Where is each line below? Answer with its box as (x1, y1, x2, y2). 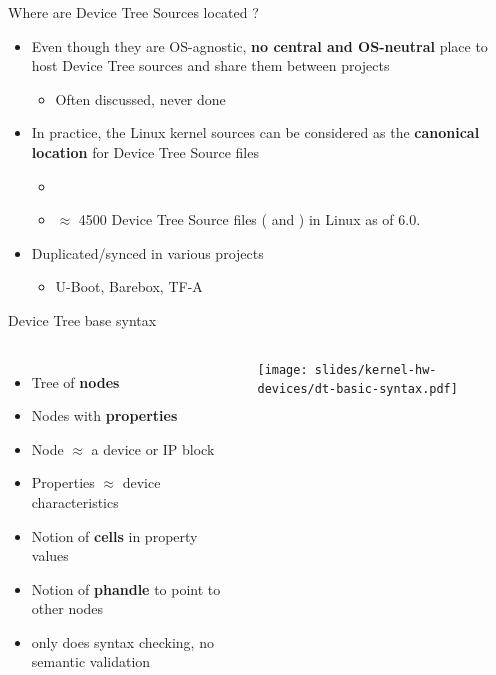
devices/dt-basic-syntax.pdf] (257, 382, 458, 397)
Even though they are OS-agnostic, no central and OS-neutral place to (31, 35, 488, 56)
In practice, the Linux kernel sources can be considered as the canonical (31, 122, 480, 143)
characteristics (31, 491, 119, 512)
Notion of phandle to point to (31, 578, 221, 599)
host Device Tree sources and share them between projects (31, 55, 390, 76)
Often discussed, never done (55, 88, 226, 109)
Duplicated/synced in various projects (31, 242, 264, 263)
